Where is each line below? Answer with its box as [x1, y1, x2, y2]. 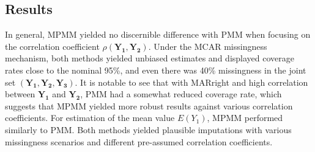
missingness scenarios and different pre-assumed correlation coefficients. [5, 135, 273, 148]
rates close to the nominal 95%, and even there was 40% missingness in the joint [5, 63, 306, 76]
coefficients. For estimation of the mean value [5, 111, 175, 124]
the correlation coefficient [5, 40, 100, 52]
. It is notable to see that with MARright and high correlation [75, 75, 308, 88]
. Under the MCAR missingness [148, 40, 267, 52]
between [5, 88, 35, 100]
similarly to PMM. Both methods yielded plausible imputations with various [5, 123, 292, 136]
